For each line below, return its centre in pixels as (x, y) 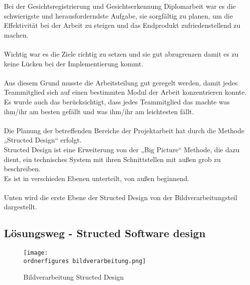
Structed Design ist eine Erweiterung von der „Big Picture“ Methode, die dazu (122, 149)
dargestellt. (21, 207)
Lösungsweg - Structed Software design (105, 233)
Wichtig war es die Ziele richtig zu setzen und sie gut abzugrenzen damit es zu (121, 53)
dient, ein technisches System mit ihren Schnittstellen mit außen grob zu (113, 159)
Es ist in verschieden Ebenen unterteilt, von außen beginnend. (97, 178)
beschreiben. (22, 169)
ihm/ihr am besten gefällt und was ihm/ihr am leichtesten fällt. (99, 111)
